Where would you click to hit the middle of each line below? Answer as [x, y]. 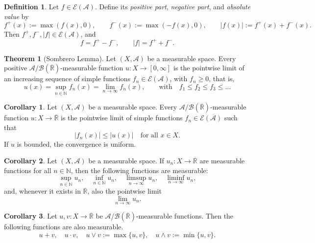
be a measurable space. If [126, 160]
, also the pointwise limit [124, 191]
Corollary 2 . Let [31, 160]
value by [16, 16]
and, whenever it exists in [42, 191]
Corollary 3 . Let [31, 216]
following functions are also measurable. [64, 227]
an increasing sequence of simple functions [67, 78]
